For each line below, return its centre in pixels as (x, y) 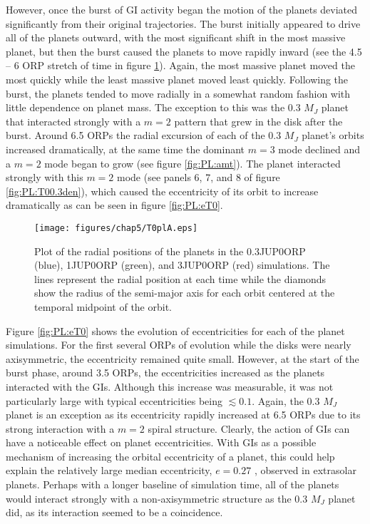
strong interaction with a (60, 428)
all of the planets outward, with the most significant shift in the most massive (176, 37)
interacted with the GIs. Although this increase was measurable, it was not (170, 386)
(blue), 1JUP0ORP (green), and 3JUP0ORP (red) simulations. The (182, 265)
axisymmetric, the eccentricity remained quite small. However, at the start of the (183, 358)
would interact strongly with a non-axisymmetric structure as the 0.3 (157, 498)
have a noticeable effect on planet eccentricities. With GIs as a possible (161, 442)
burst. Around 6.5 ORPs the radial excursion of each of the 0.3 (144, 135)
